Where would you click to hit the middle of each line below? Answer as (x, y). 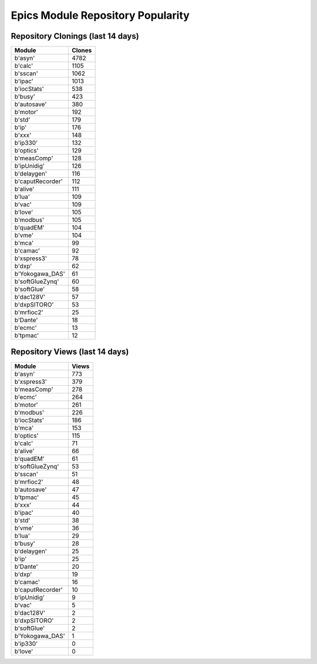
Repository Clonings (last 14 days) (75, 36)
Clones (82, 50)
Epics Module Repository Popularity (100, 15)
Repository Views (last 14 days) (70, 352)
